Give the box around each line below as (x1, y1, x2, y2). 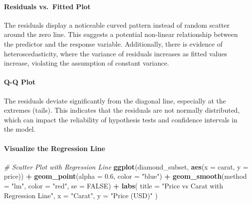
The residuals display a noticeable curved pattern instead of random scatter (4, 19, 230, 30)
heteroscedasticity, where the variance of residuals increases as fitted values (4, 48, 227, 58)
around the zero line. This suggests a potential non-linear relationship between (4, 29, 238, 39)
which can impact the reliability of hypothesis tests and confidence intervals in (4, 114, 237, 124)
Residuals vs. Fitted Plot (4, 1, 91, 11)
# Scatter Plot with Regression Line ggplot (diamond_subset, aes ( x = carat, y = (4, 161, 249, 171)
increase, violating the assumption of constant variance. (4, 58, 169, 68)
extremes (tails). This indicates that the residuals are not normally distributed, (4, 105, 240, 115)
